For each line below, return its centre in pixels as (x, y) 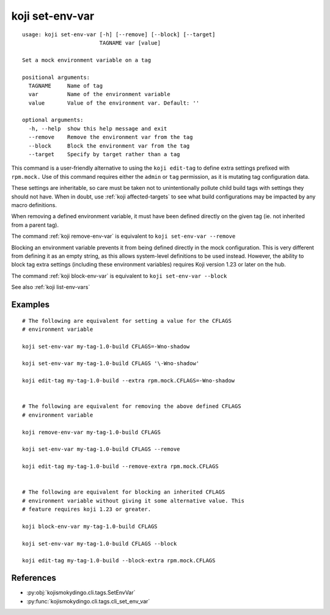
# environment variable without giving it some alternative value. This (133, 500)
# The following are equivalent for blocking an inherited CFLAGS (124, 492)
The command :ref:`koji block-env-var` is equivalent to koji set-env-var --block (119, 276)
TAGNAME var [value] (130, 43)
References (34, 578)
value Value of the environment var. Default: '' (114, 103)
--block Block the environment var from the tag (109, 146)
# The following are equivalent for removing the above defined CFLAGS (132, 406)
